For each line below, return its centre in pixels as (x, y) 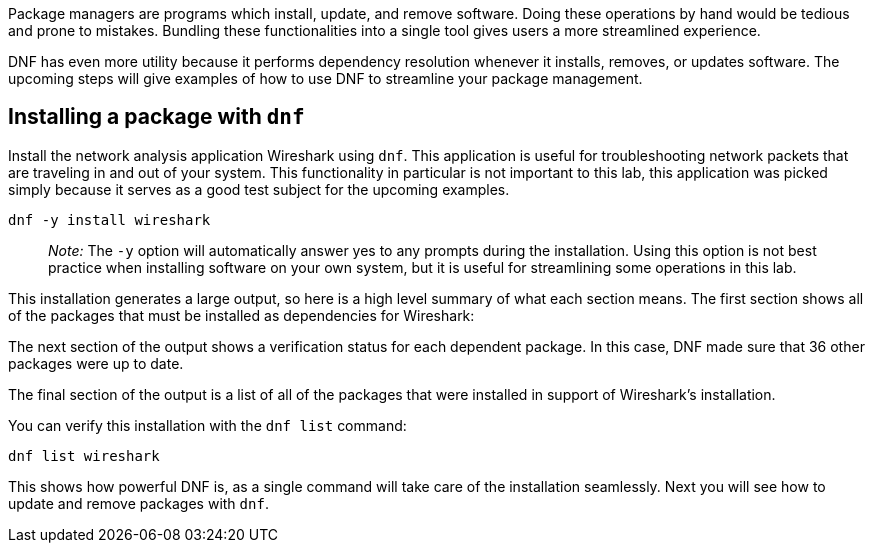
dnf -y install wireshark (109, 219)
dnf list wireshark (84, 455)
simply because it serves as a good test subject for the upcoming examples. (259, 189)
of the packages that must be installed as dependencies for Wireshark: (241, 315)
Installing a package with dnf (156, 117)
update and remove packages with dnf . (138, 503)
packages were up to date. (96, 363)
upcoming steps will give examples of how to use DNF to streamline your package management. (325, 78)
